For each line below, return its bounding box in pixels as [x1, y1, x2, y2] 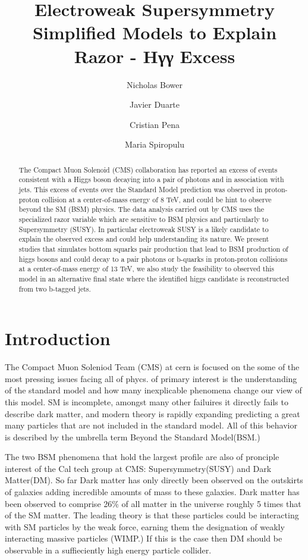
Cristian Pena [130, 118, 180, 130]
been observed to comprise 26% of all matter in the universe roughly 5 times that [5, 497, 301, 509]
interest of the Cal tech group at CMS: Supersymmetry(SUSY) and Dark [5, 462, 272, 474]
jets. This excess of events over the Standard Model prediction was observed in [18, 184, 263, 194]
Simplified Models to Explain [32, 20, 277, 45]
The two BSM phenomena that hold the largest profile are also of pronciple [5, 450, 279, 463]
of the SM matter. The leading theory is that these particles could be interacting [5, 509, 299, 521]
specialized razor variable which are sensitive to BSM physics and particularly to [18, 214, 269, 224]
